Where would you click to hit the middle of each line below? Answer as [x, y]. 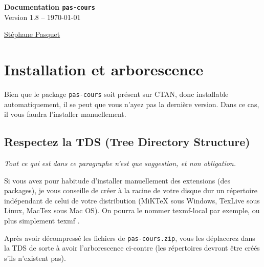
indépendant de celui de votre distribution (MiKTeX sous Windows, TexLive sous [132, 200]
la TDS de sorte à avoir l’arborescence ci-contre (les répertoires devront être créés [132, 248]
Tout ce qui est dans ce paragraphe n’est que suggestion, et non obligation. [120, 163]
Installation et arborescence [104, 69]
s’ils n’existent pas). [35, 258]
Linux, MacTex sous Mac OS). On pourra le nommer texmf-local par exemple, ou [132, 210]
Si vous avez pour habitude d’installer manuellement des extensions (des [117, 180]
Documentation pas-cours [50, 7]
